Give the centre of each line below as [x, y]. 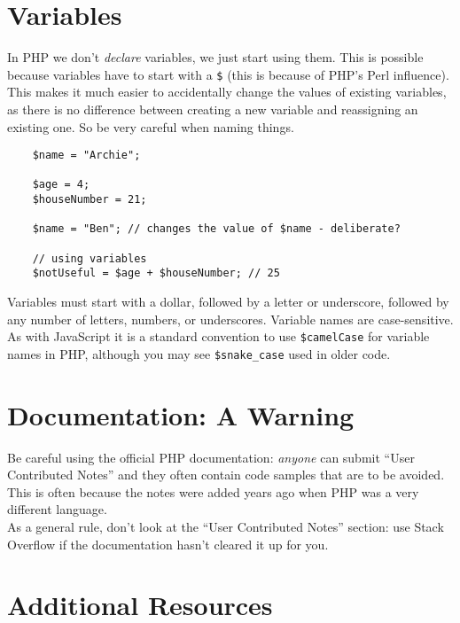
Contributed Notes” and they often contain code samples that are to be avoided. [226, 475]
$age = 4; [61, 185]
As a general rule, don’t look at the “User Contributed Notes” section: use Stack [226, 527]
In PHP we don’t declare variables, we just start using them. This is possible [215, 57]
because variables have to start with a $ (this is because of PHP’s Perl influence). [228, 74]
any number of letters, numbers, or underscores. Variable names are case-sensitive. [230, 319]
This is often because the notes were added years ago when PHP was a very [213, 491]
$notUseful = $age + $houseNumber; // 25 [156, 273]
